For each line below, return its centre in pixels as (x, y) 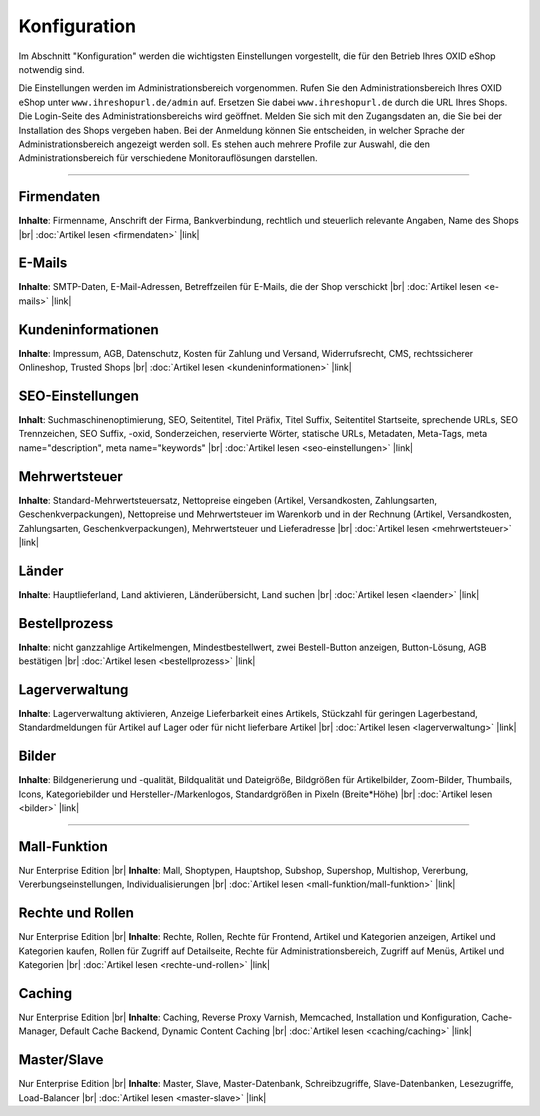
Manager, (38, 1031)
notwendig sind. (51, 69)
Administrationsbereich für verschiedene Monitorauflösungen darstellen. (168, 158)
